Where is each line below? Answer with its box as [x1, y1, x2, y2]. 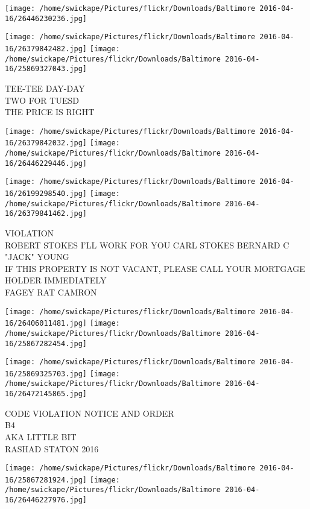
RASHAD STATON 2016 [5, 442, 99, 455]
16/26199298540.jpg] [5, 189, 87, 198]
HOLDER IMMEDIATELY [5, 274, 107, 286]
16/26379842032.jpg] [5, 139, 87, 148]
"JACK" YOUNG [5, 250, 69, 263]
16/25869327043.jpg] [5, 65, 87, 74]
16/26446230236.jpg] [5, 14, 87, 23]
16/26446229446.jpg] [5, 159, 87, 168]
